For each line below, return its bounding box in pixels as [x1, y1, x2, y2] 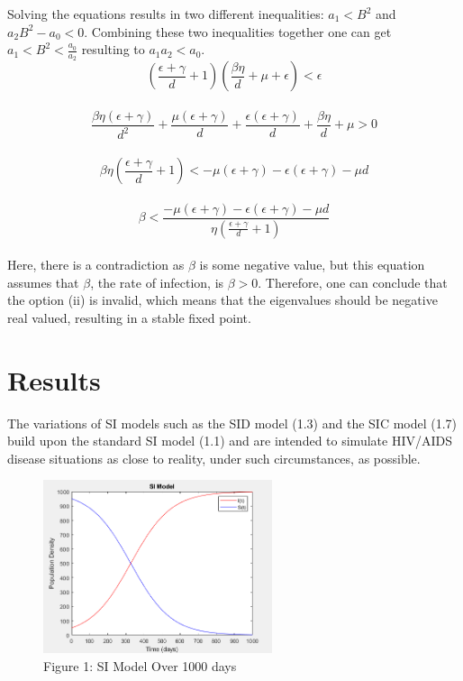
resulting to [81, 40, 145, 59]
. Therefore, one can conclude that [258, 272, 448, 291]
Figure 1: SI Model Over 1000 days [43, 656, 237, 675]
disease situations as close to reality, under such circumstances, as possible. [7, 448, 421, 467]
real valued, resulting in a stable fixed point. [7, 308, 251, 327]
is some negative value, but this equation [199, 255, 425, 274]
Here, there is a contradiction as [7, 255, 185, 274]
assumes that [7, 272, 79, 291]
